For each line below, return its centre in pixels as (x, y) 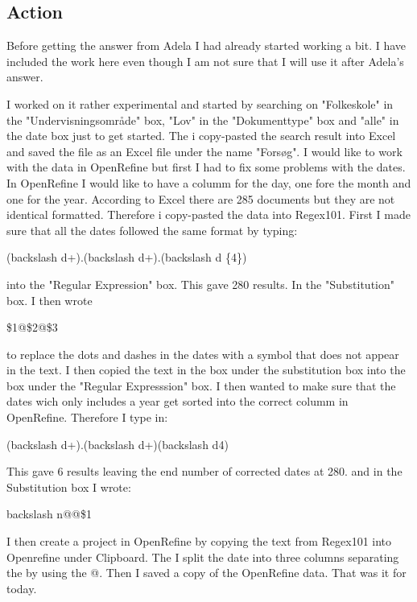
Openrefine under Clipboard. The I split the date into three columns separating (203, 557)
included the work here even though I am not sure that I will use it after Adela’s (205, 61)
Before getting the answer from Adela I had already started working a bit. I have (206, 45)
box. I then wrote (50, 300)
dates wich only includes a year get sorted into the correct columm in (178, 401)
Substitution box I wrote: (69, 487)
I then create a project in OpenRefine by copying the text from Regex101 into (199, 541)
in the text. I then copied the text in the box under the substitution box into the (206, 370)
